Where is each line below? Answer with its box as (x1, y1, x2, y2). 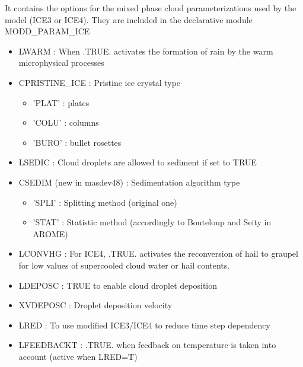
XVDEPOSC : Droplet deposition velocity (18, 299, 173, 311)
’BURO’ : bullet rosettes (33, 136, 122, 148)
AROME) (33, 227, 68, 240)
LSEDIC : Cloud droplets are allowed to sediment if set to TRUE (18, 156, 257, 168)
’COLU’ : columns (33, 116, 99, 129)
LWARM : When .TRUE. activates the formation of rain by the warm (18, 44, 273, 57)
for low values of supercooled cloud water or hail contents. (18, 259, 230, 271)
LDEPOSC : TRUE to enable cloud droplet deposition (18, 279, 218, 291)
